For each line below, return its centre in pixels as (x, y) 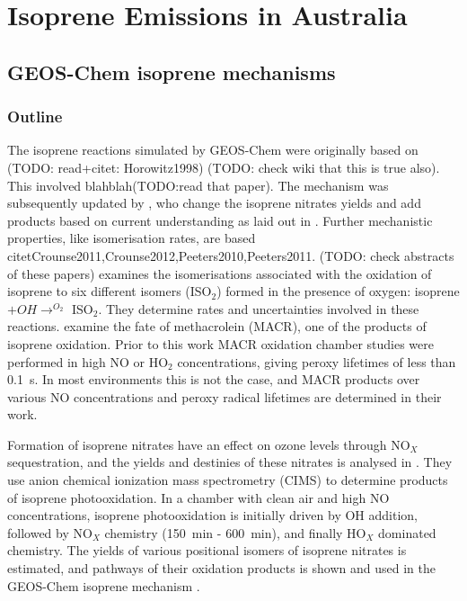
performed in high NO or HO (88, 361)
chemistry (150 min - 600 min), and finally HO (235, 532)
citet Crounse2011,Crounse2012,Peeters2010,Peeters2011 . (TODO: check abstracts (231, 255)
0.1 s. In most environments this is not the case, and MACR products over (214, 379)
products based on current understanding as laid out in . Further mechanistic (220, 220)
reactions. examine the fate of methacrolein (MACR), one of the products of (217, 326)
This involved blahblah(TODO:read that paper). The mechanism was (198, 185)
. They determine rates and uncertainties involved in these (259, 308)
